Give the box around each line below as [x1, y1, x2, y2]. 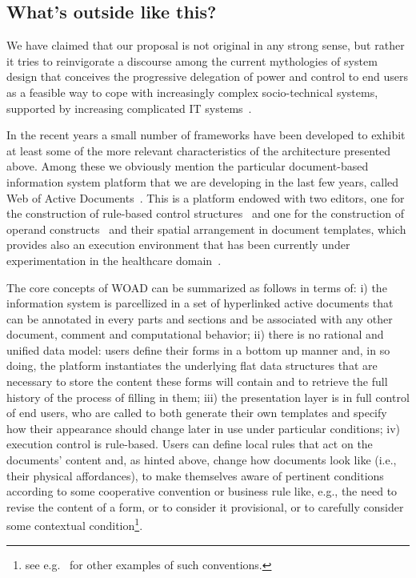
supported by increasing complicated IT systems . [6, 99, 252, 116]
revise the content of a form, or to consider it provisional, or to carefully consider [6, 498, 404, 515]
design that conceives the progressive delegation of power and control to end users [6, 68, 408, 85]
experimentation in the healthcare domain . [6, 251, 222, 268]
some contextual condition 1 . [6, 515, 143, 534]
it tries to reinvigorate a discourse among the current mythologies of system [6, 52, 378, 69]
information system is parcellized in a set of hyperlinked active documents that [6, 295, 394, 311]
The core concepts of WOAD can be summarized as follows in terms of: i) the [6, 279, 387, 295]
